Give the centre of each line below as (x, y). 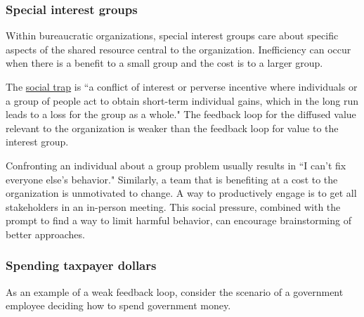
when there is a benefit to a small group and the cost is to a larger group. (164, 63)
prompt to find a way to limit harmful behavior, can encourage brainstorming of (178, 220)
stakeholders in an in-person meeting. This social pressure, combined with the (173, 206)
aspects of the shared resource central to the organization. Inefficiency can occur (178, 49)
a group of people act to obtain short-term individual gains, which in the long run (182, 100)
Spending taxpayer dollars (81, 265)
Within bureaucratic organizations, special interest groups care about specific (172, 35)
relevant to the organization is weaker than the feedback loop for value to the (172, 128)
